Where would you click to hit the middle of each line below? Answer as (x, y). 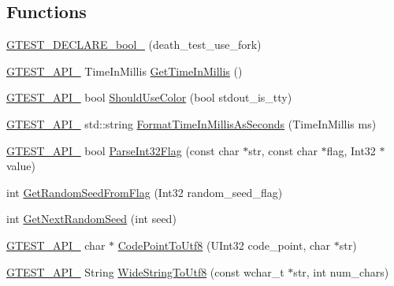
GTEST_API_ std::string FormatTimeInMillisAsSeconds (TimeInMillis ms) (191, 123)
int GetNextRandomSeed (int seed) (91, 219)
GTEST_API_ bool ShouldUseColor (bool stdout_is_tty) (149, 97)
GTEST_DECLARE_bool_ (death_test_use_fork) (134, 45)
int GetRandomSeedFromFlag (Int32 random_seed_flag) (145, 192)
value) (21, 166)
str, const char (283, 150)
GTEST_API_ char (56, 245)
